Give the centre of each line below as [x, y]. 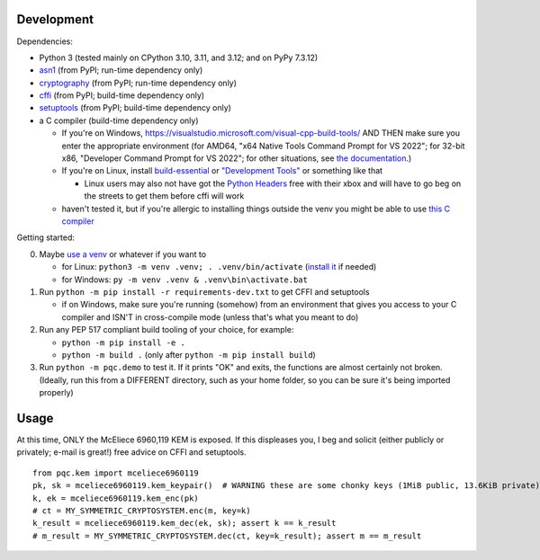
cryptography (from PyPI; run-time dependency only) [138, 83]
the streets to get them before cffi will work [164, 196]
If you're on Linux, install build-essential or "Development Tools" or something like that [222, 171]
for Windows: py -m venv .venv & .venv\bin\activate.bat [184, 280]
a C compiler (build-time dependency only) [119, 120]
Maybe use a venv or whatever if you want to [123, 254]
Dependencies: [45, 41]
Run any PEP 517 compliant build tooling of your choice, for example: [166, 330]
